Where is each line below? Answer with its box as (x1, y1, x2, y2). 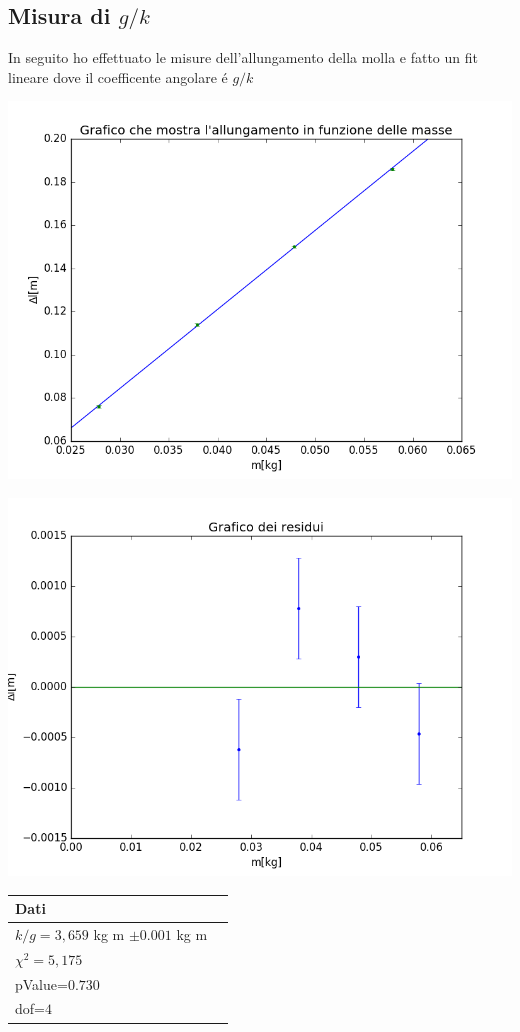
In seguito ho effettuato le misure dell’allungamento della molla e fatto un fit (8, 47, 478, 68)
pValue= (15, 973, 68, 994)
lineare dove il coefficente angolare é (8, 66, 228, 87)
